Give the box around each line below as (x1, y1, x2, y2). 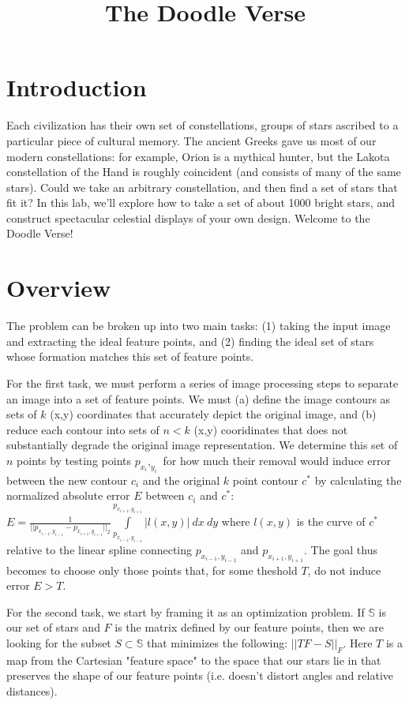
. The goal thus (303, 541, 377, 557)
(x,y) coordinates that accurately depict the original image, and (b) (50, 406, 377, 422)
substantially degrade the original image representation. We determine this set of (6, 437, 398, 453)
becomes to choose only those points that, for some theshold (6, 561, 298, 578)
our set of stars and (6, 619, 100, 636)
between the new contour (6, 471, 128, 488)
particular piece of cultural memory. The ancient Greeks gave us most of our (6, 132, 377, 148)
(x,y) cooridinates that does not (193, 421, 348, 437)
